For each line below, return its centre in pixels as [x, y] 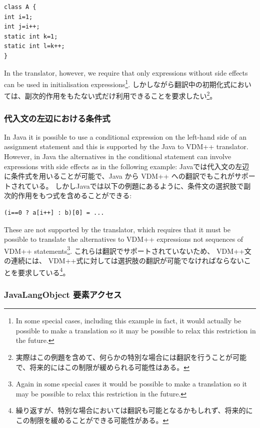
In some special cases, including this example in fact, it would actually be [128, 321]
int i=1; [18, 17]
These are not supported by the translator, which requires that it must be [117, 229]
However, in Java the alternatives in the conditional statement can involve [118, 156]
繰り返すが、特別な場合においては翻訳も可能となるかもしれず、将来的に [134, 410]
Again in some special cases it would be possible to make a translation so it [131, 384]
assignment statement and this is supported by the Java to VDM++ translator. [126, 146]
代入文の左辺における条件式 [57, 118]
